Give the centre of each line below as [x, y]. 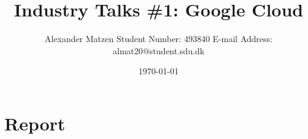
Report [35, 123]
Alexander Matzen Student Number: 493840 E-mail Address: [159, 39]
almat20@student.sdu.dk [159, 50]
